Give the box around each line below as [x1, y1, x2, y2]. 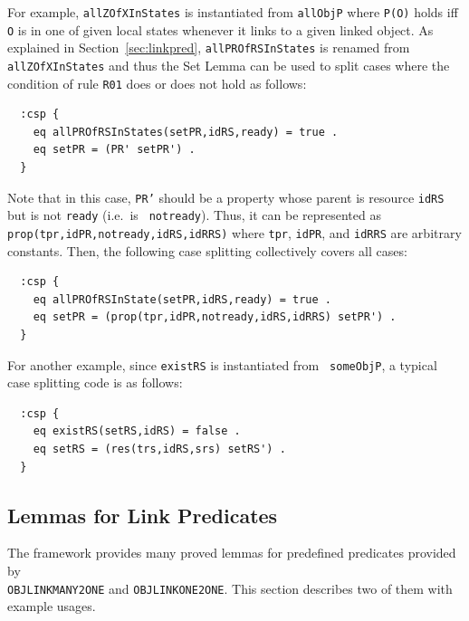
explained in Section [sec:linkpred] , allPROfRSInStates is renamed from [7, 38, 410, 57]
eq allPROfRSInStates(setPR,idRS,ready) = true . [33, 125, 339, 139]
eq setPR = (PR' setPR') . [33, 143, 196, 157]
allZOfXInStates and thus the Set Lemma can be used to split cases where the [7, 55, 450, 74]
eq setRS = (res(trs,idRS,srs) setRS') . [33, 443, 286, 456]
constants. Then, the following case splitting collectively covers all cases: [7, 241, 407, 260]
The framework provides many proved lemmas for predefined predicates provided [7, 543, 456, 562]
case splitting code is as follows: [7, 373, 183, 392]
